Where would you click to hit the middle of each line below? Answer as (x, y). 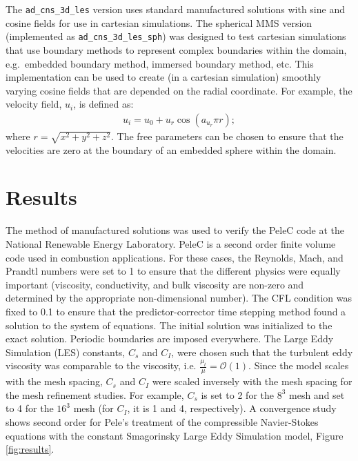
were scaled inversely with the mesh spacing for (252, 381)
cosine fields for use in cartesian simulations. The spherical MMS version (159, 22)
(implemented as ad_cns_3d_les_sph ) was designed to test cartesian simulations (176, 36)
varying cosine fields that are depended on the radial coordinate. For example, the (179, 90)
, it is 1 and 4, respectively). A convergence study (232, 408)
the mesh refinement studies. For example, (95, 394)
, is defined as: (103, 104)
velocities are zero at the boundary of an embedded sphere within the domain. (171, 149)
